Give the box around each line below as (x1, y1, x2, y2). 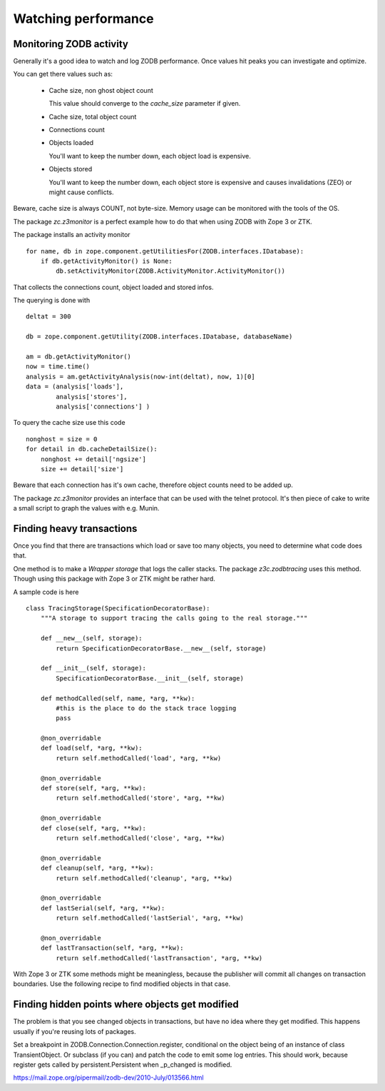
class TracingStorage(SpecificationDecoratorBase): (26, 604, 210, 612)
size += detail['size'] (40, 465, 124, 473)
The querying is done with (13, 296, 91, 305)
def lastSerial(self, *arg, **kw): (40, 904, 165, 912)
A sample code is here (13, 588, 79, 596)
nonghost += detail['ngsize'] (40, 455, 146, 463)
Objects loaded (48, 139, 94, 147)
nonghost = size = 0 (26, 435, 98, 443)
